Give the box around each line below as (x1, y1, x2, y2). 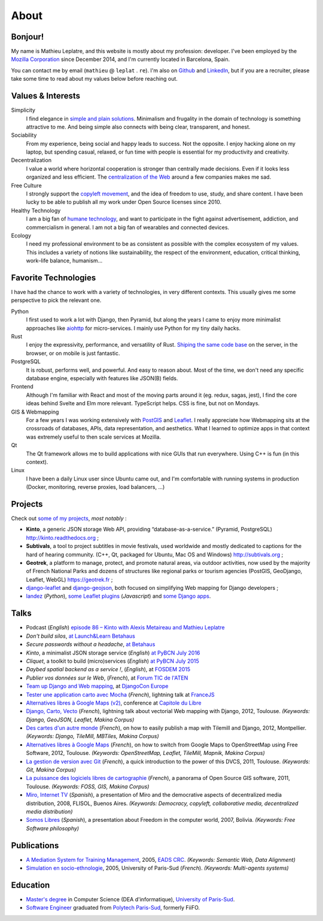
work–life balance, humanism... (26, 257, 103, 264)
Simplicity (11, 106, 36, 114)
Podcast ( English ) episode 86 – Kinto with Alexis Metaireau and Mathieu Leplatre (26, 624, 225, 631)
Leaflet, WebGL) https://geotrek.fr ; (26, 576, 113, 583)
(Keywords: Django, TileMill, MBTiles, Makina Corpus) (26, 733, 160, 740)
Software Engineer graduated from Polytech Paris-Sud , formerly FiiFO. (26, 904, 200, 911)
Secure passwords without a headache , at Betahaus (26, 641, 156, 648)
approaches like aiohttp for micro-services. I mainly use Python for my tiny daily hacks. (26, 325, 241, 332)
